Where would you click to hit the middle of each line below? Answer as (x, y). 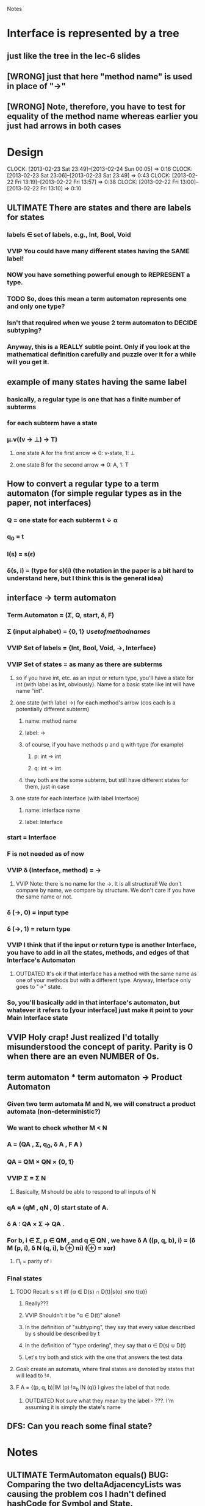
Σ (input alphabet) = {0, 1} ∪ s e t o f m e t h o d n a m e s (79, 632)
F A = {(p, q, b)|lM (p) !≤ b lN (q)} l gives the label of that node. (93, 1388)
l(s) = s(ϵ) (21, 554)
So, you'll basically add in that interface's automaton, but (94, 1002)
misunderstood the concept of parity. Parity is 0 (100, 1047)
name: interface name (52, 810)
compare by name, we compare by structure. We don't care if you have (105, 890)
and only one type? (36, 306)
